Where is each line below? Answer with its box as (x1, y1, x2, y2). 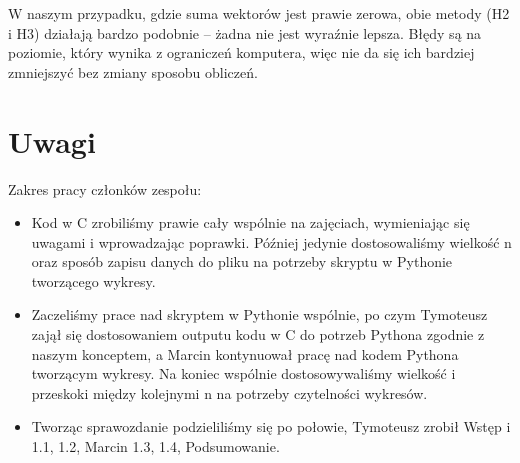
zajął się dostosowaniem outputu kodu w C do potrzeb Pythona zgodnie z (31, 324, 485, 345)
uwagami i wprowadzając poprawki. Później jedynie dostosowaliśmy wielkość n (31, 231, 512, 252)
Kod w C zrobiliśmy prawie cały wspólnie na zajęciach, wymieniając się (31, 212, 470, 233)
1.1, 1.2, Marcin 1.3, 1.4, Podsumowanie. (31, 436, 280, 457)
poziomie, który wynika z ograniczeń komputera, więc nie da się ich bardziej (8, 42, 475, 63)
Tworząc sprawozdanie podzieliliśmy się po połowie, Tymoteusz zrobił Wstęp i (31, 416, 511, 437)
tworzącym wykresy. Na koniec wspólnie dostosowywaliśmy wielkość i (31, 363, 456, 384)
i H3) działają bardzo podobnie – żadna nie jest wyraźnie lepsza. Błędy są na (8, 22, 482, 43)
